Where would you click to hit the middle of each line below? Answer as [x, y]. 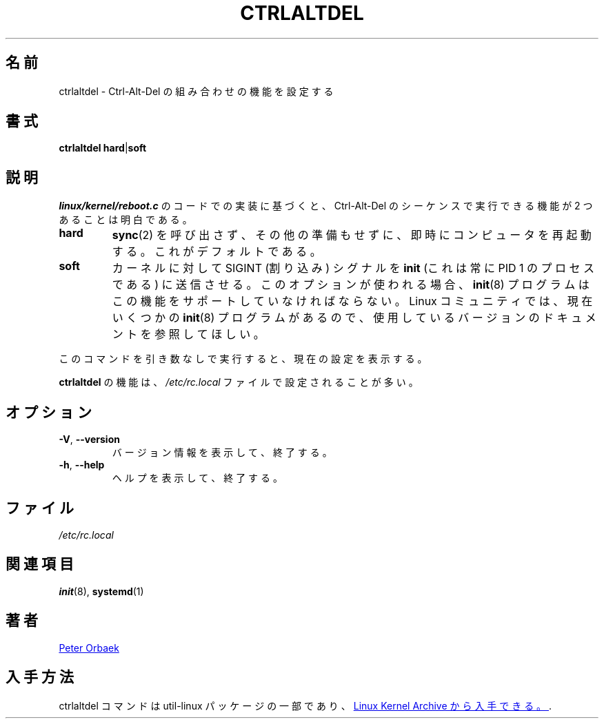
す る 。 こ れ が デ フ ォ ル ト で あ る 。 [217, 252]
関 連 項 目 [40, 564]
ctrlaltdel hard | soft [103, 148]
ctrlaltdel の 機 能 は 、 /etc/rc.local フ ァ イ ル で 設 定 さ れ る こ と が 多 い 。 [239, 382]
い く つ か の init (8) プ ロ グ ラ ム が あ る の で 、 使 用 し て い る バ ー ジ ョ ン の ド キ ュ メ [354, 318]
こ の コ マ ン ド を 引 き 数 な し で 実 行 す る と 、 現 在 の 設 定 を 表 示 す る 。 [243, 359]
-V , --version [89, 439]
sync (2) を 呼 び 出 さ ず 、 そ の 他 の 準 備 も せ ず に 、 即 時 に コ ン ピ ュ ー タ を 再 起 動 [352, 235]
